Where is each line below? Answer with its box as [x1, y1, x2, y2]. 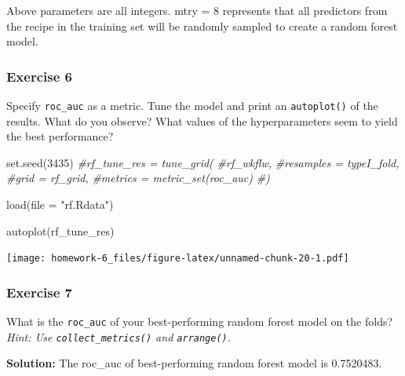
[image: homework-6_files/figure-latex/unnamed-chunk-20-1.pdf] [6, 253, 349, 265]
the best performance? [6, 128, 114, 144]
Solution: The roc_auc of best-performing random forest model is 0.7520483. [6, 355, 382, 371]
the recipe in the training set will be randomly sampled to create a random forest [6, 17, 398, 34]
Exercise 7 [6, 282, 72, 301]
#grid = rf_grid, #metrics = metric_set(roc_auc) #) [6, 170, 270, 186]
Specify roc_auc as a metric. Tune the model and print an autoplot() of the [6, 97, 378, 113]
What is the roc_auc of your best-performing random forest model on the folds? [6, 313, 393, 330]
